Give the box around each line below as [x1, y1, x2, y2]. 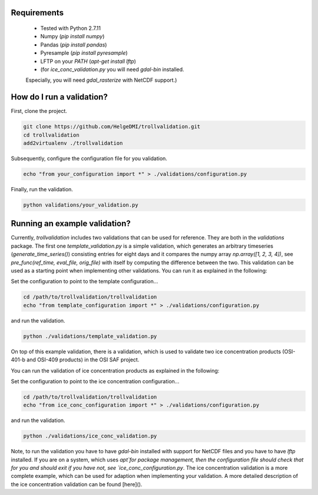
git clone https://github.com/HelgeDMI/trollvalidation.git [23, 124, 201, 130]
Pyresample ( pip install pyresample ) [40, 49, 128, 57]
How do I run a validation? [11, 92, 108, 102]
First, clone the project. [11, 108, 68, 115]
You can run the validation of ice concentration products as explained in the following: [11, 367, 220, 374]
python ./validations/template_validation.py [23, 333, 157, 340]
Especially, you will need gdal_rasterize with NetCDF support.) [25, 77, 177, 84]
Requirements [11, 8, 64, 18]
